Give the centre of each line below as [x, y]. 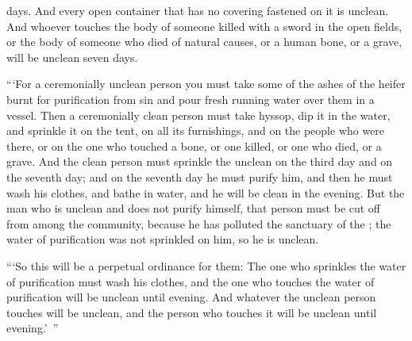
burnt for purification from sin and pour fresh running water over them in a [191, 99]
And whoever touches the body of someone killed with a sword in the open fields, [204, 26]
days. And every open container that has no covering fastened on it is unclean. [198, 10]
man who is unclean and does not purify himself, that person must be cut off [194, 208]
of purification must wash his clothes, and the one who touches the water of [191, 281]
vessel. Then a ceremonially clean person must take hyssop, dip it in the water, [198, 115]
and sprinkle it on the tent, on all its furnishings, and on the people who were [196, 130]
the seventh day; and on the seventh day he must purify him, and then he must [200, 176]
